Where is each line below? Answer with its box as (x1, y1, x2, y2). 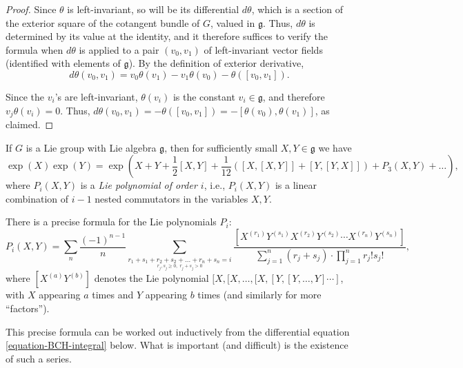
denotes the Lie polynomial (94, 271, 209, 285)
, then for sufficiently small (164, 140, 278, 154)
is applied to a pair (79, 42, 159, 57)
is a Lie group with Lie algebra (26, 140, 157, 154)
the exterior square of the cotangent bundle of (6, 15, 200, 30)
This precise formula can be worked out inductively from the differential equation (6, 324, 350, 338)
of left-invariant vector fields (204, 42, 323, 57)
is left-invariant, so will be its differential (67, 2, 239, 16)
